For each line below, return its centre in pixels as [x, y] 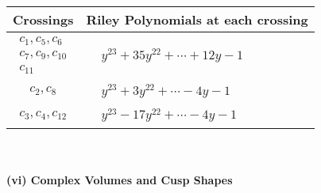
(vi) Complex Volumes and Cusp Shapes [120, 180]
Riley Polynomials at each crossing [197, 19]
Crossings [43, 19]
